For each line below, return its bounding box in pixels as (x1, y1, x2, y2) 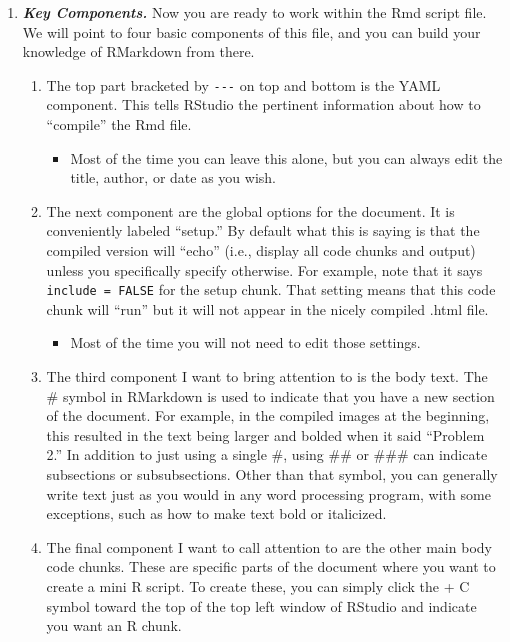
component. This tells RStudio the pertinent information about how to (46, 94, 481, 115)
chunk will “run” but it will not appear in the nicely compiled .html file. (46, 298, 489, 319)
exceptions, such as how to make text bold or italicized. (46, 503, 387, 524)
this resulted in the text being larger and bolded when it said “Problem (46, 424, 485, 445)
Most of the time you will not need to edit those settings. (70, 332, 421, 353)
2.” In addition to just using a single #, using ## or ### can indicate (46, 444, 488, 465)
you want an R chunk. (46, 615, 182, 636)
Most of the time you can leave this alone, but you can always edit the (70, 147, 503, 168)
